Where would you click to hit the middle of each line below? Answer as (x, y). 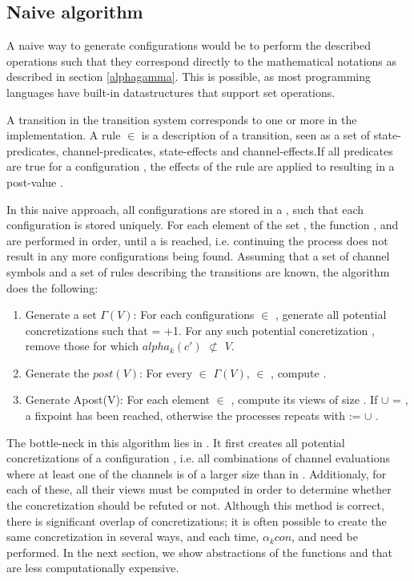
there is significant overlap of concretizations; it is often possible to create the (197, 520)
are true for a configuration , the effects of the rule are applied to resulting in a (201, 166)
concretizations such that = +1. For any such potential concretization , (200, 330)
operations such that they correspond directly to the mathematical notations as (202, 61)
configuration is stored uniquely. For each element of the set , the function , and (203, 225)
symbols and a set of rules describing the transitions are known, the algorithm (198, 271)
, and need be (325, 537)
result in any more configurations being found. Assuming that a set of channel (198, 256)
